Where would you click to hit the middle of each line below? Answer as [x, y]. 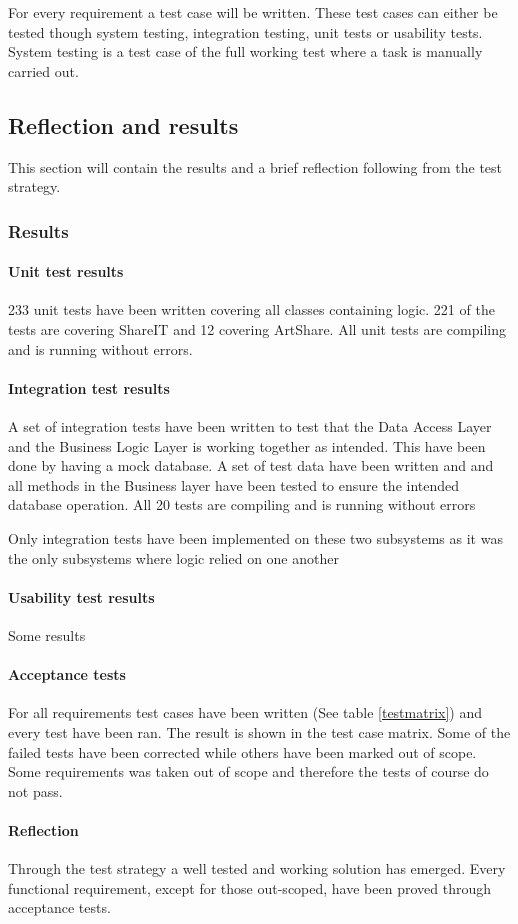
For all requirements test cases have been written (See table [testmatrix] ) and [245, 712]
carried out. [43, 70]
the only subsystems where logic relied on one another [173, 557]
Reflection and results [123, 124]
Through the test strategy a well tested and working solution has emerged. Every [257, 868]
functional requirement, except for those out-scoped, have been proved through [249, 887]
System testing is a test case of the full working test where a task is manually [245, 51]
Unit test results [66, 271]
